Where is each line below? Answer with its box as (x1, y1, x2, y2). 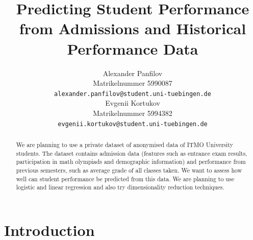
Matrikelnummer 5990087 (93, 78, 172, 88)
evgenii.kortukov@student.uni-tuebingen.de (58, 120, 208, 128)
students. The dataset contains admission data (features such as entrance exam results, (16, 149, 247, 157)
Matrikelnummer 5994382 (93, 107, 172, 118)
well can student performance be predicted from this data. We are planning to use (16, 174, 234, 183)
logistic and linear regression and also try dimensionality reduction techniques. (16, 183, 224, 191)
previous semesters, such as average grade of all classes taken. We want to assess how (16, 165, 242, 174)
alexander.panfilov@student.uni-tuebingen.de (54, 90, 211, 98)
